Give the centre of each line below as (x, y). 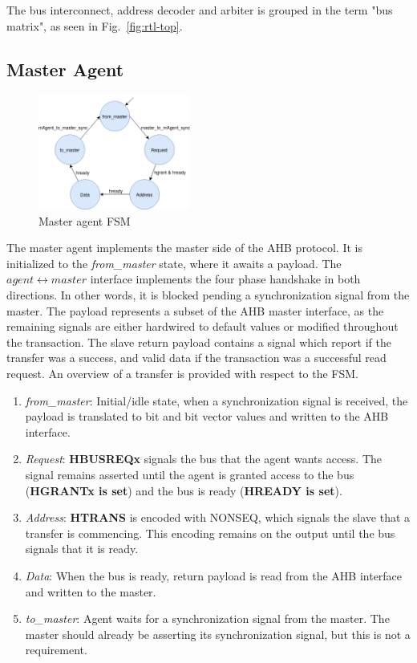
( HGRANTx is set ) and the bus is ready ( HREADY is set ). (184, 490)
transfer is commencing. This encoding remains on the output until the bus (210, 533)
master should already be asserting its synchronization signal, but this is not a (218, 634)
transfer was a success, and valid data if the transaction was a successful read (196, 358)
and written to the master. (91, 591)
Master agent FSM (85, 220)
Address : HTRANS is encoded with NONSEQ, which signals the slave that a (218, 517)
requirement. (56, 650)
